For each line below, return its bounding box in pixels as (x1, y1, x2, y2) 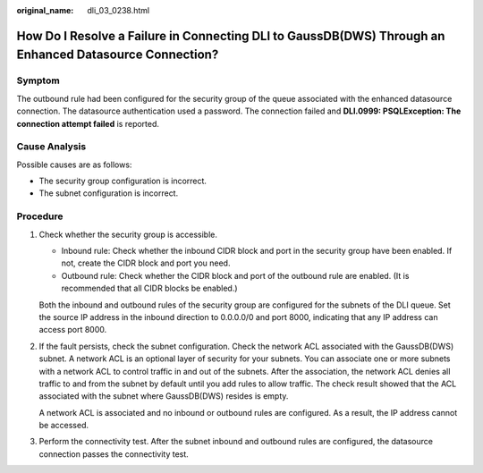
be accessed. (38, 420, 89, 431)
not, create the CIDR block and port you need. (61, 258, 231, 268)
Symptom (16, 74, 60, 87)
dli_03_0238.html (87, 5, 150, 15)
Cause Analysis (16, 140, 87, 153)
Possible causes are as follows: (16, 159, 132, 170)
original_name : (16, 5, 74, 15)
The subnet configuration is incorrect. (38, 188, 179, 198)
